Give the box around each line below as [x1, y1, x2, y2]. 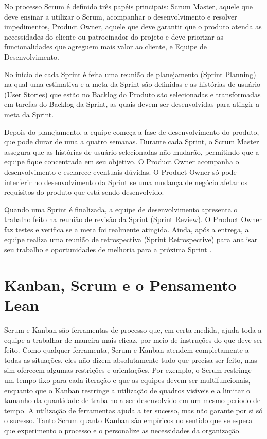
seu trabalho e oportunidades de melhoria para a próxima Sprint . [4, 244, 212, 255]
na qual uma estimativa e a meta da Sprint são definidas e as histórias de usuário [4, 79, 261, 89]
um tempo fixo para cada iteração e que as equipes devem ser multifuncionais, [4, 374, 251, 385]
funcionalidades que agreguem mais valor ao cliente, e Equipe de [4, 41, 207, 52]
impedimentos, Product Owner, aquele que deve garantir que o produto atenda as [4, 21, 262, 32]
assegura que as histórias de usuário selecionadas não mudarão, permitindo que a [4, 146, 259, 157]
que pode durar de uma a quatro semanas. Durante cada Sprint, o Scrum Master [4, 136, 259, 147]
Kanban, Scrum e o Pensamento [4, 274, 237, 295]
